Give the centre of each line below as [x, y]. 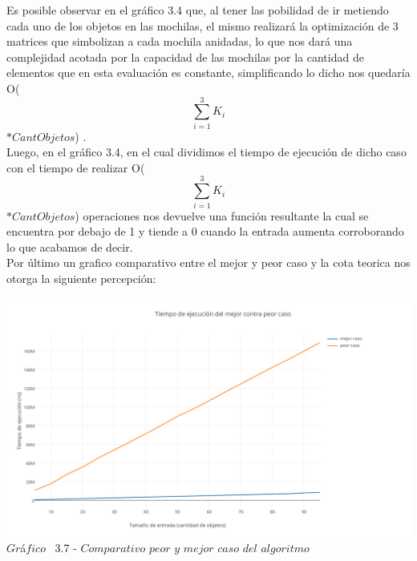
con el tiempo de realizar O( [76, 167]
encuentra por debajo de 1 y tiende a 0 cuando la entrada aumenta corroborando [205, 231]
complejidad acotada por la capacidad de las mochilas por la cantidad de [185, 57]
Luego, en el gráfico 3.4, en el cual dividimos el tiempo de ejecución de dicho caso [206, 152]
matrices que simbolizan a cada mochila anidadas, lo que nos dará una [180, 41]
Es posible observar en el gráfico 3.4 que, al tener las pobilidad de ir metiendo [198, 10]
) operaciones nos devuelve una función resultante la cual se [222, 215]
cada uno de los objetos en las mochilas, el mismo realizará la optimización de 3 [202, 25]
